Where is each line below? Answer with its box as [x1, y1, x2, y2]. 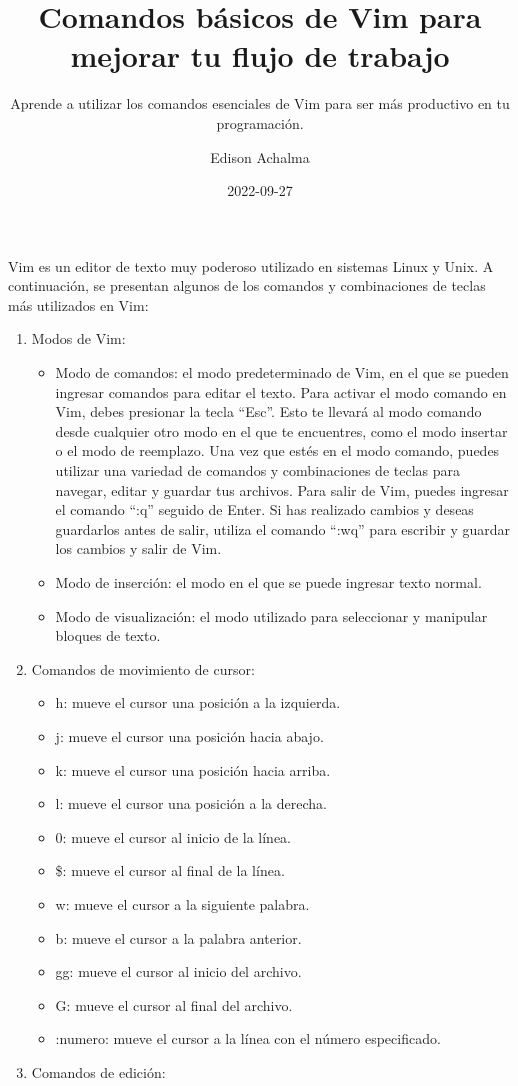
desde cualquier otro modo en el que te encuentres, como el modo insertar [55, 420, 508, 441]
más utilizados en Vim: [8, 294, 149, 315]
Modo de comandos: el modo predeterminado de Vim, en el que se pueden [55, 362, 509, 383]
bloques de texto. [55, 625, 161, 646]
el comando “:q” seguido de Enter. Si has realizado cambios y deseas [55, 499, 474, 520]
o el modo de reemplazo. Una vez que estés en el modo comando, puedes [55, 440, 500, 461]
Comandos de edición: [31, 1061, 166, 1082]
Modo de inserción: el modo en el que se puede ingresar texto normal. [55, 572, 482, 592]
